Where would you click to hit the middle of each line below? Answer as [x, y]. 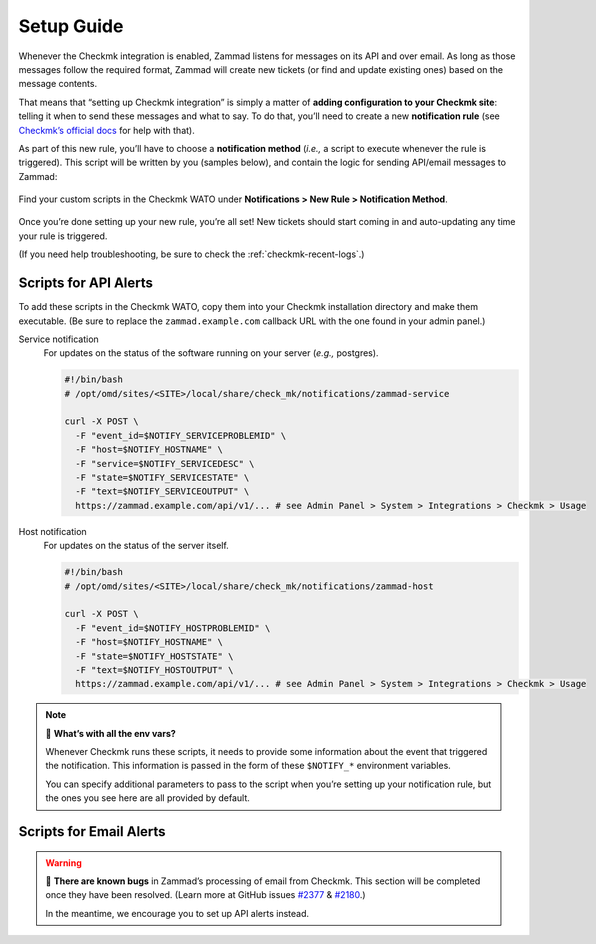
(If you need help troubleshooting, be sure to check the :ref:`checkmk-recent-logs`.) [191, 254]
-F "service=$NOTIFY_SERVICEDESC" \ [165, 463]
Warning [63, 862]
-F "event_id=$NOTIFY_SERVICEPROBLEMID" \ [181, 435]
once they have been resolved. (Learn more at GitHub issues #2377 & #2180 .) [205, 895]
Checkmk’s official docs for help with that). [106, 130]
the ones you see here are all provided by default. [147, 798]
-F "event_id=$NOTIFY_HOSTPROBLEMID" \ [173, 628]
